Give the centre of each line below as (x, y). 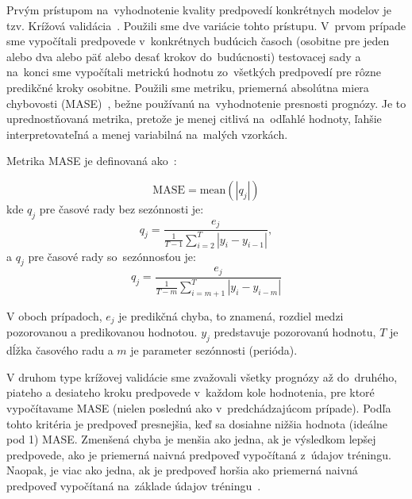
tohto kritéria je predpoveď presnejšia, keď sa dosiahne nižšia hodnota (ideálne (197, 423)
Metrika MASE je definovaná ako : (92, 161)
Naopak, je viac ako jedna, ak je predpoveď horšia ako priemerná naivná (182, 470)
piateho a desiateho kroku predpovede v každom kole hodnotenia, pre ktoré (191, 392)
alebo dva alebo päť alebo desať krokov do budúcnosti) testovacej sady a (184, 56)
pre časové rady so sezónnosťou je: (112, 256)
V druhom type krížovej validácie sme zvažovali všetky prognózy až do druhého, (202, 376)
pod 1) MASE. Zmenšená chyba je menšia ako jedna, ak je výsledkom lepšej (191, 439)
